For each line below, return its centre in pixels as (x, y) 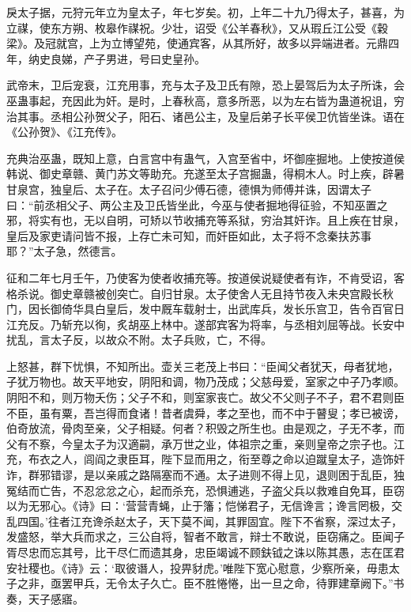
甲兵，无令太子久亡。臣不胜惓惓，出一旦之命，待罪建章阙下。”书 (238, 583)
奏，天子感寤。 (45, 598)
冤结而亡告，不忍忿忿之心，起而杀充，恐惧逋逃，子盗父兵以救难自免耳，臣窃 (205, 490)
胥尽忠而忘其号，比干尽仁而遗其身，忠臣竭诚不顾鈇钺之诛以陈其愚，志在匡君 (205, 552)
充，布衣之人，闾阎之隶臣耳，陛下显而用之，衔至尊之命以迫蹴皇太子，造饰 (200, 459)
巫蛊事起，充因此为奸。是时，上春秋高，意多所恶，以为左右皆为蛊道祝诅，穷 (205, 100)
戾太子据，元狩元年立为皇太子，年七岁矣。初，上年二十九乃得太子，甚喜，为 (205, 12)
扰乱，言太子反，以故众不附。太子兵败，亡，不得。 (139, 340)
